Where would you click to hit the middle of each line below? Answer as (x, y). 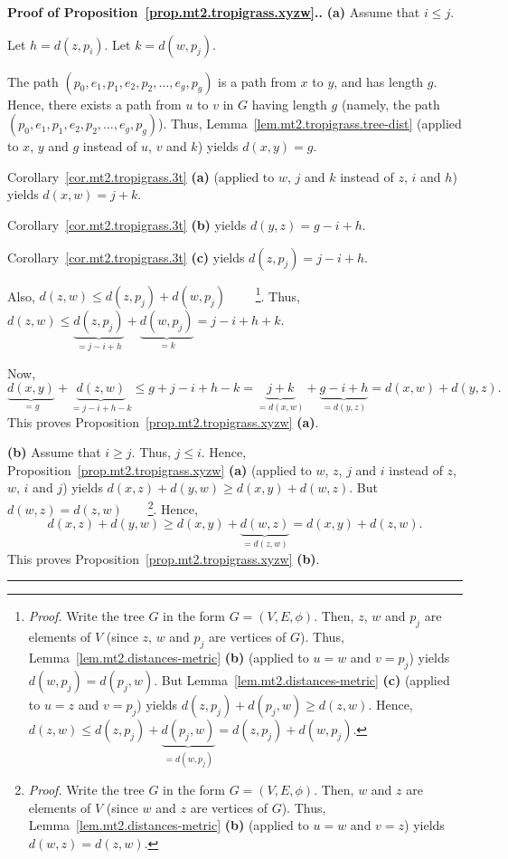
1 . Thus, (278, 294)
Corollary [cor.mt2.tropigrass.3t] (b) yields (127, 224)
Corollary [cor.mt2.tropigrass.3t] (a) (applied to (141, 176)
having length (289, 104)
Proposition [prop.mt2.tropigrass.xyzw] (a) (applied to (160, 469)
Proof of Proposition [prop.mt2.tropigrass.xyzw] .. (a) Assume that (214, 12)
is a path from (257, 81)
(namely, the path (390, 104)
